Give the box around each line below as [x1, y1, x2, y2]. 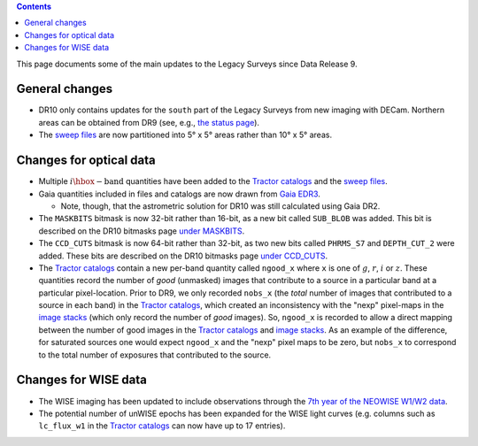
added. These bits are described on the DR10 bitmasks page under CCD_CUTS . [38, 250, 328, 261]
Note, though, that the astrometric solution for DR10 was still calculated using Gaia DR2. [60, 200, 381, 211]
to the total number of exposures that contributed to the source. [38, 350, 272, 360]
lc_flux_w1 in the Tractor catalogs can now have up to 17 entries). [38, 420, 286, 431]
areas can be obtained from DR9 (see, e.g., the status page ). [38, 117, 260, 127]
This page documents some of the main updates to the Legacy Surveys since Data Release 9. [16, 58, 358, 69]
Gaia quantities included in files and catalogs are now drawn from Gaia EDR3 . [38, 188, 320, 199]
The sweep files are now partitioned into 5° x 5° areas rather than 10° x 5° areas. [38, 129, 332, 141]
